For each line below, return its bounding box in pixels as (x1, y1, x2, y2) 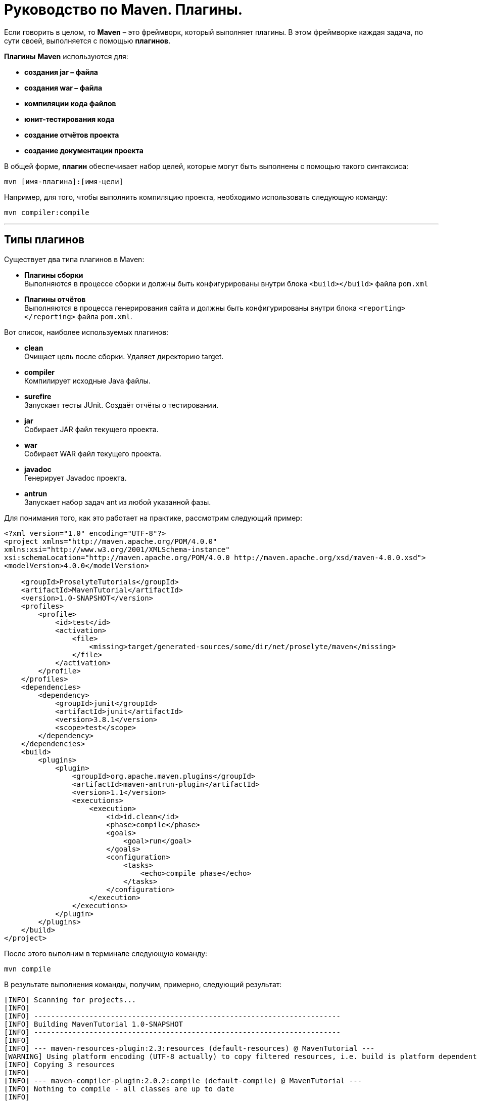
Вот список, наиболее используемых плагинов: (4, 327, 169, 336)
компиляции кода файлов (24, 99, 116, 108)
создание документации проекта (24, 146, 144, 155)
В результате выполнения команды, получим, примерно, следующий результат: (4, 980, 282, 989)
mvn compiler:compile (4, 208, 89, 217)
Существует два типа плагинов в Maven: (4, 255, 145, 264)
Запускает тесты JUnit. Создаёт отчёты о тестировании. (24, 400, 219, 409)
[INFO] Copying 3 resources (4, 1060, 115, 1069)
